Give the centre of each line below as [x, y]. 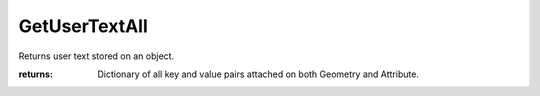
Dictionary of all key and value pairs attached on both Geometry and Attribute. [258, 74]
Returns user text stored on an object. [96, 56]
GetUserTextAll [83, 26]
